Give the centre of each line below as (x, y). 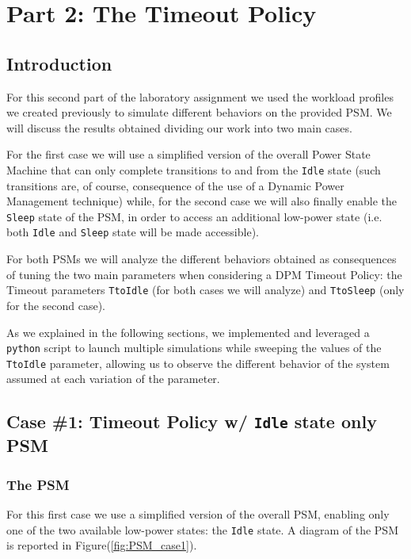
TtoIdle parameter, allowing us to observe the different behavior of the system (198, 363)
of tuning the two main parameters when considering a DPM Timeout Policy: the (204, 274)
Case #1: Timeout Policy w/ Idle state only (192, 421)
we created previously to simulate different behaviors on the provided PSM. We (199, 112)
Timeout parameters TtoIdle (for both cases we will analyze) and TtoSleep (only (205, 290)
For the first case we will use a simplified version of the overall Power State (188, 154)
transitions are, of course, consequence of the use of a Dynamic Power (175, 185)
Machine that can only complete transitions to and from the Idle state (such (194, 169)
